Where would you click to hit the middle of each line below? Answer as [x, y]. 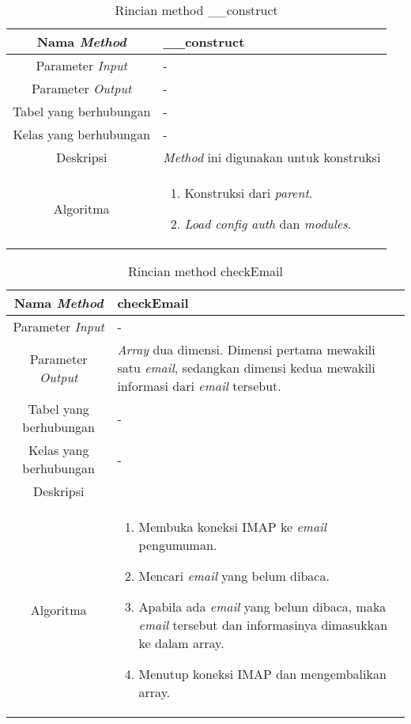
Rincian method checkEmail [205, 271]
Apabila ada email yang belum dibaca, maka [262, 606]
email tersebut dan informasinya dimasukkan [263, 625]
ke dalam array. [181, 643]
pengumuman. [178, 545]
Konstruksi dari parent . [249, 193]
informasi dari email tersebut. [199, 386]
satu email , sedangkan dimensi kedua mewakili [246, 368]
